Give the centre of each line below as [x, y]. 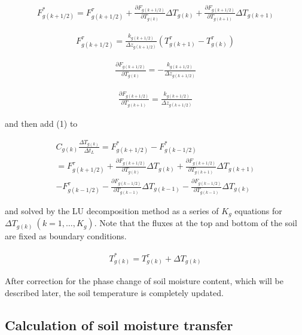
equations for [258, 211]
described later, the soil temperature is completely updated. [114, 292]
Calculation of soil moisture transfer [119, 325]
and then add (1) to [41, 124]
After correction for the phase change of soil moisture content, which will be [144, 281]
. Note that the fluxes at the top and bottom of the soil [196, 223]
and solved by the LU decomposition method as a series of [112, 211]
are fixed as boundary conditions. [66, 236]
